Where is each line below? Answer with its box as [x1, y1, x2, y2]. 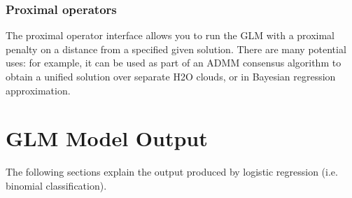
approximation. [6, 83, 71, 97]
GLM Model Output [6, 124, 208, 153]
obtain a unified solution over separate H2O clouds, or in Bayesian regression [6, 69, 336, 83]
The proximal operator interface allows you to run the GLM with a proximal [6, 28, 335, 43]
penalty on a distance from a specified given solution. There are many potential [6, 41, 346, 56]
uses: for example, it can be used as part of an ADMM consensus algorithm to [6, 55, 342, 70]
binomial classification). [6, 178, 107, 192]
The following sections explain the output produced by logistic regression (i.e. [6, 164, 338, 179]
